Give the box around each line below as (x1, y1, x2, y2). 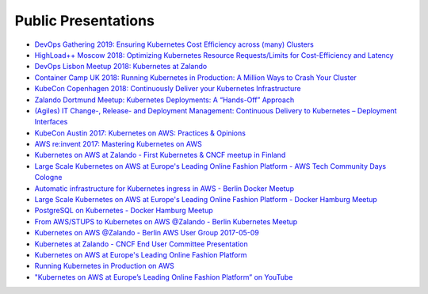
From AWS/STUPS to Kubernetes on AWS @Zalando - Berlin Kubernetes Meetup (34, 216, 298, 226)
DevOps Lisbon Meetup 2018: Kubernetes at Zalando (34, 62, 208, 71)
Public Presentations (14, 12, 155, 29)
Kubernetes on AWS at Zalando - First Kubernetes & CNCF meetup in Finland (34, 151, 286, 160)
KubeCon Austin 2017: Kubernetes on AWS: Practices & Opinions (34, 128, 246, 138)
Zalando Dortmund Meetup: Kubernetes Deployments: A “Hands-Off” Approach (34, 95, 295, 105)
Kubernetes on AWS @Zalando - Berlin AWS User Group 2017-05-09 (34, 228, 259, 238)
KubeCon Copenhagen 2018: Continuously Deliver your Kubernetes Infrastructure (34, 84, 301, 94)
